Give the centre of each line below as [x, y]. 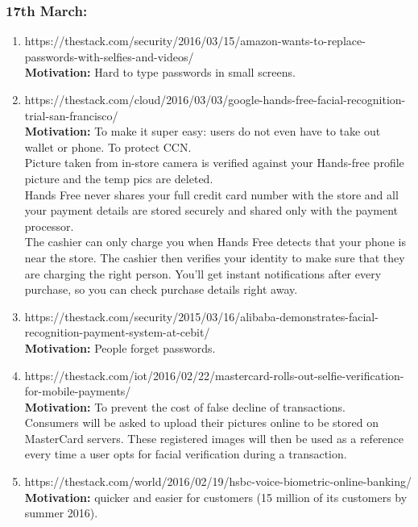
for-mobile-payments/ [78, 391]
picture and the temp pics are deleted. [119, 178]
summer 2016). [61, 513]
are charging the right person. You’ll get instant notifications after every [203, 273]
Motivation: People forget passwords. [120, 347]
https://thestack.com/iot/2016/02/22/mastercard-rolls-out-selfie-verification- [214, 375]
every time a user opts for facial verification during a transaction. [186, 454]
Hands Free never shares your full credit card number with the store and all [211, 194]
